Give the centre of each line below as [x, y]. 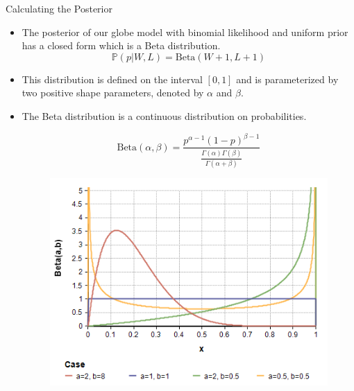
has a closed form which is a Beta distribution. [121, 45]
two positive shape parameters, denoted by [113, 93]
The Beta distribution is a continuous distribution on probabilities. [164, 115]
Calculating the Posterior [59, 8]
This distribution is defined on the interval [112, 79]
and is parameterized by [287, 79]
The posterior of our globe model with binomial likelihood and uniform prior [185, 32]
